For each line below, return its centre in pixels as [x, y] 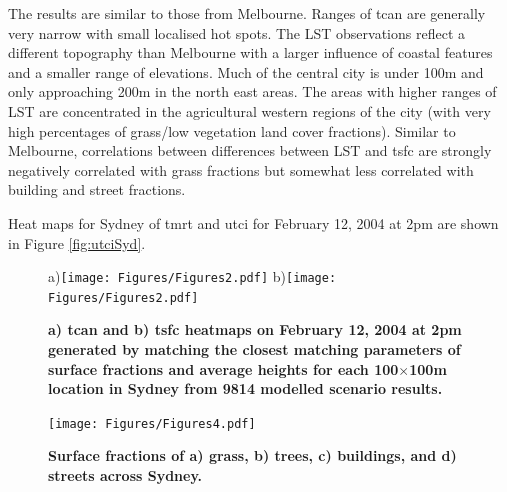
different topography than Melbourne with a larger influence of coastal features [250, 52]
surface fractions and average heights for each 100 [223, 368]
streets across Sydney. [125, 475]
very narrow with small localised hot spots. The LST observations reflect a [236, 32]
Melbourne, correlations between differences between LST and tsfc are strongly [250, 150]
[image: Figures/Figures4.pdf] [152, 423]
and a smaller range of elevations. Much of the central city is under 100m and [246, 71]
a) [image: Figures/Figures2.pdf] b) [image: [192, 276]
